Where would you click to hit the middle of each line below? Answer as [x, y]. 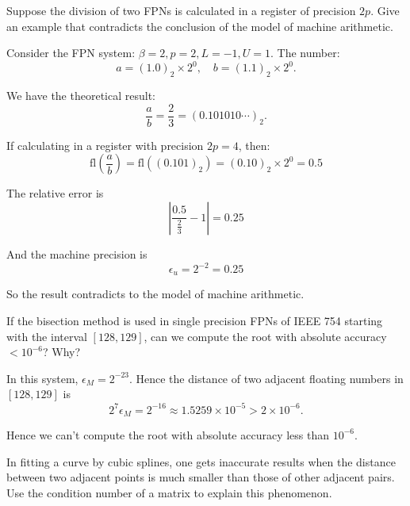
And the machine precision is [77, 253]
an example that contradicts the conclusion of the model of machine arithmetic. [200, 26]
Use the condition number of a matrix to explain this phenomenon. [169, 492]
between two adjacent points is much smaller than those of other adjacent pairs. [201, 477]
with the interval [47, 336]
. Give [385, 10]
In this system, [42, 378]
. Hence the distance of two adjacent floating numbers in [266, 378]
